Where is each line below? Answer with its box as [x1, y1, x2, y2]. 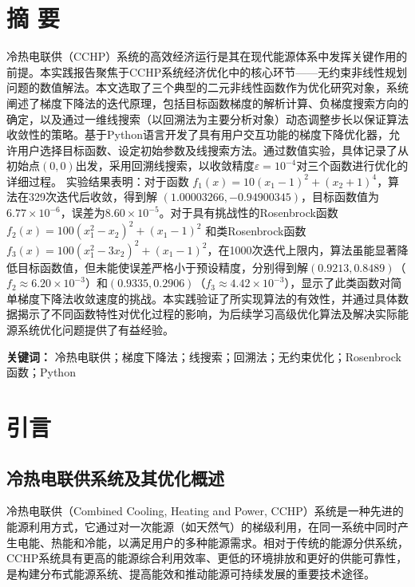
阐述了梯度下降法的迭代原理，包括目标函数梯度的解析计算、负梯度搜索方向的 [6, 94, 409, 111]
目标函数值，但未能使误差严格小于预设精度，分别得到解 [17, 258, 308, 275]
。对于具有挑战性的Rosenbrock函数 [159, 204, 338, 221]
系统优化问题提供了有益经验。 [17, 321, 174, 338]
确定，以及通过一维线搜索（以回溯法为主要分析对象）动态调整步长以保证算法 [6, 110, 409, 127]
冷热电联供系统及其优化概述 [6, 465, 224, 490]
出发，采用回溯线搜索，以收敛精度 [75, 157, 255, 174]
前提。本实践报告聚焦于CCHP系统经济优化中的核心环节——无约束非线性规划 [6, 63, 408, 80]
